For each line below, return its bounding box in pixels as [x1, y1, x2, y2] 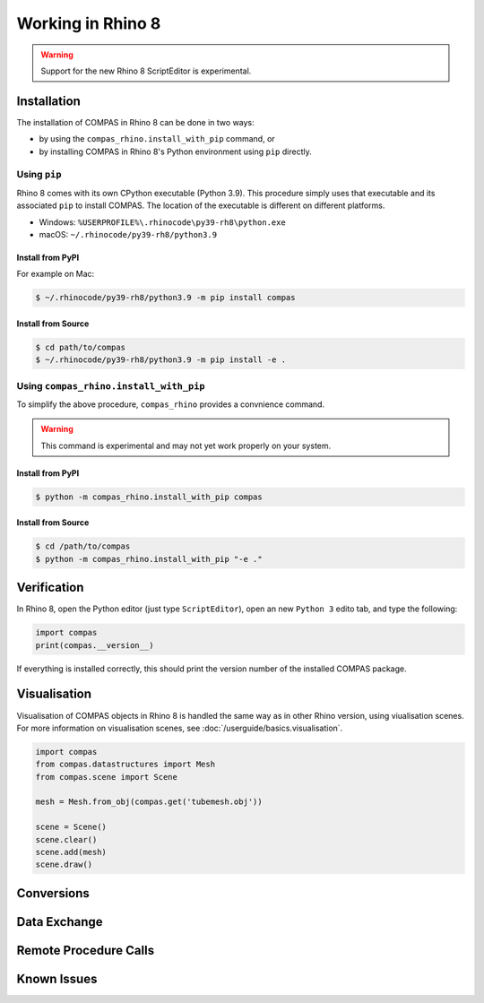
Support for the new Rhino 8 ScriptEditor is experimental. [40, 65, 252, 76]
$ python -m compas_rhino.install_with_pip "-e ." [35, 554, 264, 564]
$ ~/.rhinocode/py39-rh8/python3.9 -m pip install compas [35, 292, 296, 303]
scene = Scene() [35, 822, 108, 833]
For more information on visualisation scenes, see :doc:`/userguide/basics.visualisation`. [16, 722, 343, 733]
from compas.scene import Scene [35, 772, 178, 782]
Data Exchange [16, 914, 103, 930]
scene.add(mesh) [35, 847, 108, 858]
